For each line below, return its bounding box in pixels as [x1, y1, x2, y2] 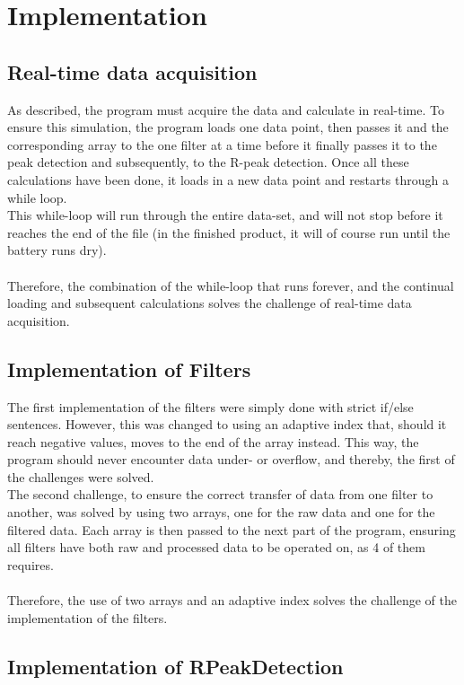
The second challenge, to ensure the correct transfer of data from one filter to [7, 485, 433, 504]
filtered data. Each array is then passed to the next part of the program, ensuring [7, 520, 456, 539]
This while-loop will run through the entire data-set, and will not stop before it [7, 206, 443, 224]
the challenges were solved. [7, 467, 154, 486]
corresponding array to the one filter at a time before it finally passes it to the [7, 135, 437, 154]
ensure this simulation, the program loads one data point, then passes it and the [7, 118, 449, 136]
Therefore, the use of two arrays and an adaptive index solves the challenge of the [7, 591, 457, 610]
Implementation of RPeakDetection [7, 652, 344, 680]
